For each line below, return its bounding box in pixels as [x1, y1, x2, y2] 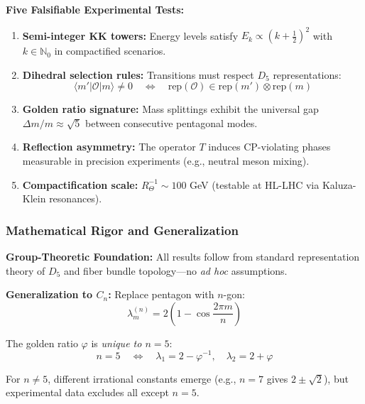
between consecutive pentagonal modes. [85, 115, 258, 130]
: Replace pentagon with [108, 287, 214, 302]
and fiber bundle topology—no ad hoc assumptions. [63, 263, 288, 278]
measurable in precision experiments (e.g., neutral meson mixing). [22, 153, 310, 168]
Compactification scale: [22, 177, 138, 192]
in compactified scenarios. [54, 43, 166, 58]
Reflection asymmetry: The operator [22, 139, 196, 154]
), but [323, 371, 349, 386]
